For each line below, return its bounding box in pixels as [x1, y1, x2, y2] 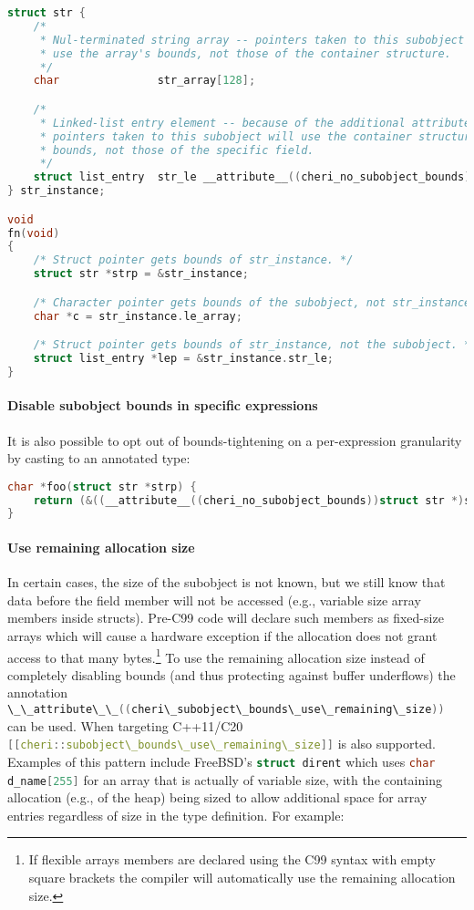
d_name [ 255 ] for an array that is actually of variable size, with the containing [7, 770, 442, 789]
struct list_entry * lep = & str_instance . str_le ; [33, 352, 335, 365]
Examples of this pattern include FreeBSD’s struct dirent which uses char [7, 751, 436, 770]
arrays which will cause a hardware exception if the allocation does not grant [7, 626, 438, 645]
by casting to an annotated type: [7, 449, 191, 468]
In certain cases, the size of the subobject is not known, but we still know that [7, 573, 446, 592]
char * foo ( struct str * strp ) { [7, 480, 197, 493]
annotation [7, 683, 68, 702]
